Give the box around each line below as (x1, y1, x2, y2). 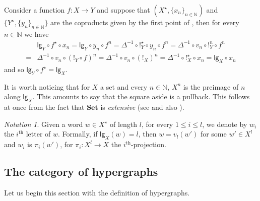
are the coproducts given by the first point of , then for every (50, 17, 239, 27)
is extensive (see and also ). (100, 102, 184, 112)
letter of (26, 128, 51, 139)
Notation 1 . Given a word (4, 118, 83, 129)
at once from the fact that (4, 102, 85, 112)
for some (200, 128, 227, 139)
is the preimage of (183, 81, 239, 92)
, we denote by (202, 118, 247, 129)
